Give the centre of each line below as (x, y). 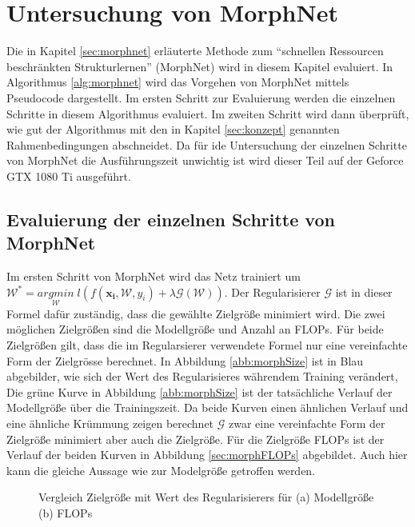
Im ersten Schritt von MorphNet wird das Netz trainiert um (154, 276)
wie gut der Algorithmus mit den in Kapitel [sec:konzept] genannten (173, 129)
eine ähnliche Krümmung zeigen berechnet (110, 423)
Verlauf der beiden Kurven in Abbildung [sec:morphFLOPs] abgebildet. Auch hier (207, 455)
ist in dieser (364, 291)
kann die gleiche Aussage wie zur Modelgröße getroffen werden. (161, 470)
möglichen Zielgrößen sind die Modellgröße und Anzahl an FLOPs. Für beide (195, 329)
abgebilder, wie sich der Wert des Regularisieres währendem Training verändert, (202, 376)
